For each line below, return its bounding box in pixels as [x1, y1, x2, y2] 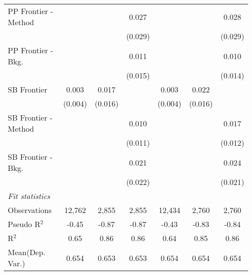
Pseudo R [8, 218, 41, 229]
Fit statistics [8, 190, 50, 201]
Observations [8, 204, 52, 215]
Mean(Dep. [8, 246, 46, 258]
